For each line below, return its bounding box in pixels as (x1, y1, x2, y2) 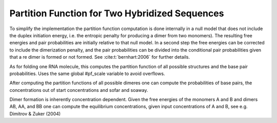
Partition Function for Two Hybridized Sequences (9, 8, 224, 19)
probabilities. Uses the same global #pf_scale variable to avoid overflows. (9, 70, 165, 77)
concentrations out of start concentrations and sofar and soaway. (9, 87, 148, 93)
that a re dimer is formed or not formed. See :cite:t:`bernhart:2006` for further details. (9, 54, 190, 60)
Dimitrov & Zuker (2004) (9, 110, 61, 117)
